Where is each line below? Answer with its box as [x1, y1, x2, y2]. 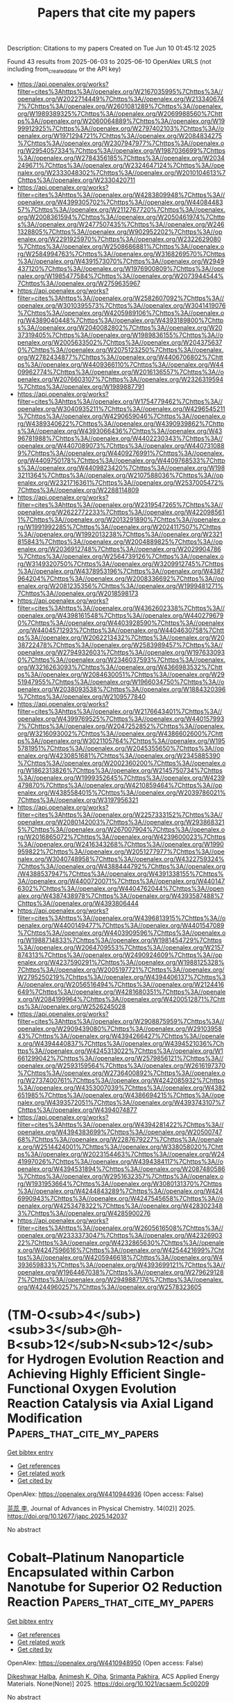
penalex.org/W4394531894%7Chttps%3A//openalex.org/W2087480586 [17, 1165, 225, 1173]
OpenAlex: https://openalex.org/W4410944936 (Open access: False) [7, 1490, 204, 1498]
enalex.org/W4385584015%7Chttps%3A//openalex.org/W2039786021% [17, 788, 226, 797]
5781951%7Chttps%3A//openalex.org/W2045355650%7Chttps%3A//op [17, 744, 225, 752]
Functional [7, 1381, 70, 1397]
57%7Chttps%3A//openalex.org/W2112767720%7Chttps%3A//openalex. [17, 205, 226, 213]
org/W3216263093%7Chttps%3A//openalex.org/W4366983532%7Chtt [17, 663, 223, 671]
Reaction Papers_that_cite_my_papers [7, 1594, 214, 1610]
